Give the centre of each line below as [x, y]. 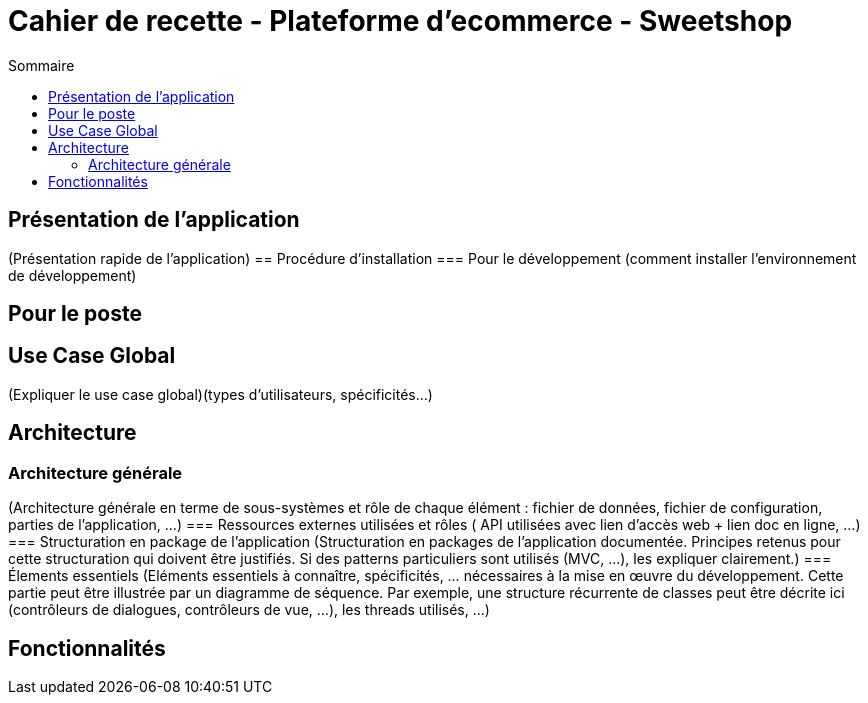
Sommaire [41, 65]
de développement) [72, 275]
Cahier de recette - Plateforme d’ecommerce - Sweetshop [400, 21]
